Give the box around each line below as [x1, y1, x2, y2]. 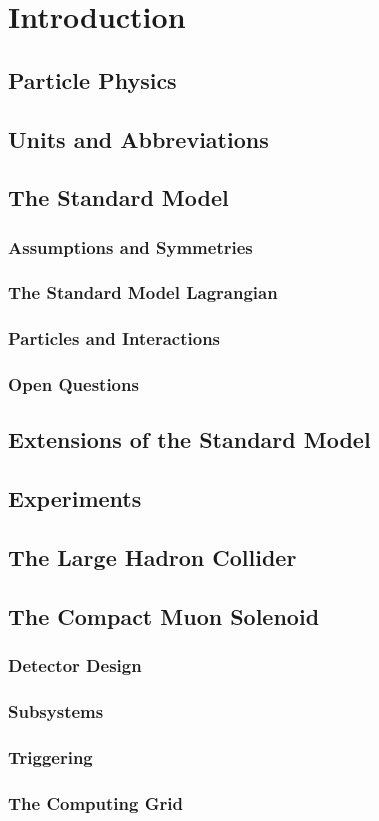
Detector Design [8, 653, 142, 678]
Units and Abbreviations [8, 123, 269, 154]
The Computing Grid [8, 790, 183, 815]
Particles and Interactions [8, 326, 221, 351]
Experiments [8, 483, 142, 514]
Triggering [8, 744, 93, 769]
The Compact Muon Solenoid [8, 600, 320, 631]
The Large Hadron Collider [8, 542, 297, 573]
